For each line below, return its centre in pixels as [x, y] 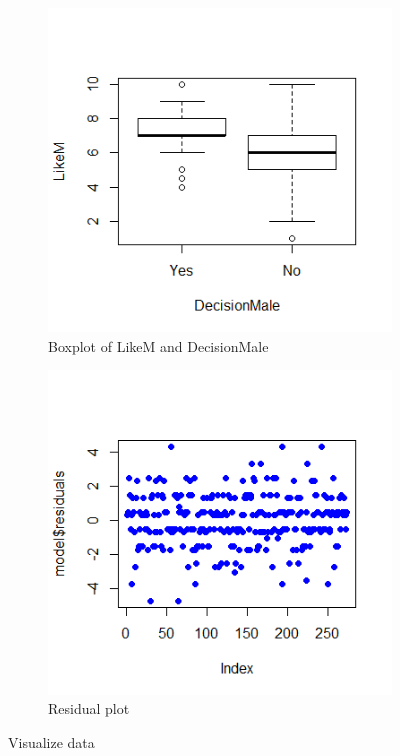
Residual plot [89, 708]
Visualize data [51, 741]
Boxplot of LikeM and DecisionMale [158, 345]
